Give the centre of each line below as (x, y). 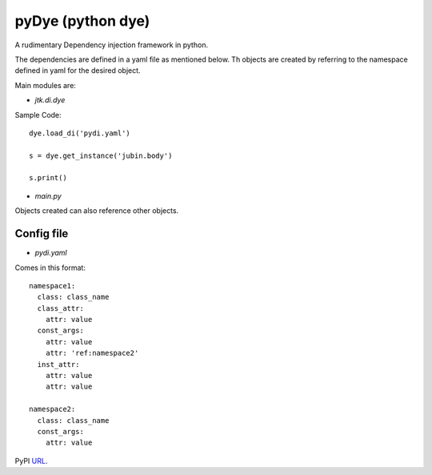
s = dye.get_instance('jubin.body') (101, 155)
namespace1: (52, 286)
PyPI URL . (31, 461)
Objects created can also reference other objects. (97, 211)
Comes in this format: (50, 268)
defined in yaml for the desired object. (78, 70)
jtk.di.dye (50, 100)
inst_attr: (58, 364)
